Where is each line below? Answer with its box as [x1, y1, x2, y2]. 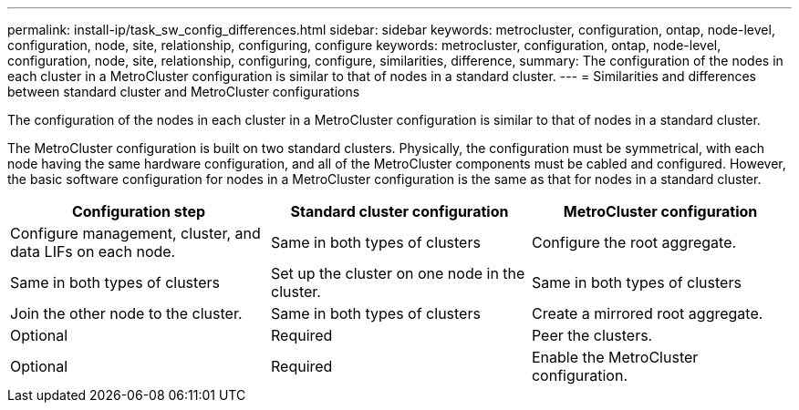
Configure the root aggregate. [531, 233, 737, 251]
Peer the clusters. [531, 326, 653, 344]
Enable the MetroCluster [531, 348, 699, 366]
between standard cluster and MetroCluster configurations [7, 84, 360, 99]
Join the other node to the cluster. [10, 304, 243, 323]
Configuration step [71, 202, 206, 220]
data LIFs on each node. [10, 242, 176, 261]
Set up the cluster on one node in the [270, 264, 525, 282]
